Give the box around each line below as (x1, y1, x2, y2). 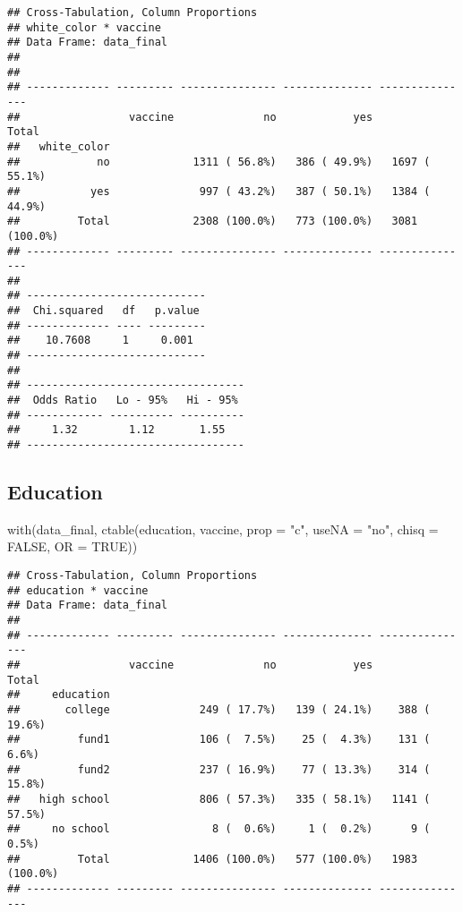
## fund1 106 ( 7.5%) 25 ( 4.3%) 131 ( (7, 733, 431, 746)
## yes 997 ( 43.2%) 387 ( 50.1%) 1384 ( (7, 184, 431, 198)
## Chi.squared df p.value (7, 304, 200, 318)
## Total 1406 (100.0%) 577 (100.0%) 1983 (7, 852, 418, 865)
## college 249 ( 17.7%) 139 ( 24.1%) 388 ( (7, 703, 431, 716)
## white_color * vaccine (7, 21, 161, 34)
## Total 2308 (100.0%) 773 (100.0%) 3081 (7, 215, 418, 228)
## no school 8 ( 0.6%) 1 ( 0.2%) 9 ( (7, 823, 431, 836)
